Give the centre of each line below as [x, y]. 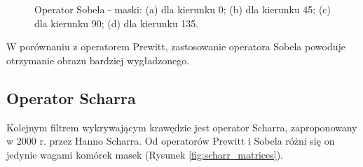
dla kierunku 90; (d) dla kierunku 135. [117, 23]
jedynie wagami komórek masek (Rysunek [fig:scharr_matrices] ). [145, 154]
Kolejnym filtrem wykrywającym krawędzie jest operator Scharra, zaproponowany [182, 127]
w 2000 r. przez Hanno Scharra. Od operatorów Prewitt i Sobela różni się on [171, 141]
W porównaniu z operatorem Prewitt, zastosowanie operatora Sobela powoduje [176, 46]
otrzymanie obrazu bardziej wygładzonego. [98, 60]
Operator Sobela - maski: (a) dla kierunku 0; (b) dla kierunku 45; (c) [183, 9]
